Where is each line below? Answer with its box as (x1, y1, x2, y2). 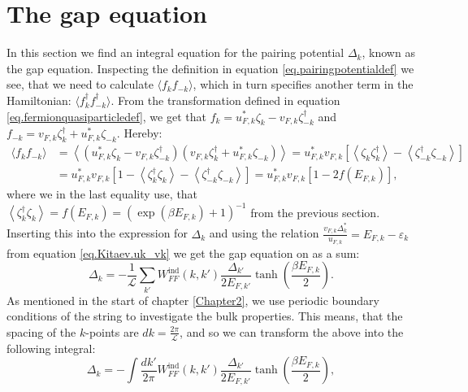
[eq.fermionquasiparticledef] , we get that (6, 107, 206, 124)
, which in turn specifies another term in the (193, 76, 414, 93)
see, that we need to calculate (6, 76, 154, 93)
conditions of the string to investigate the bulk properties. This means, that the (6, 307, 403, 324)
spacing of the (6, 323, 76, 340)
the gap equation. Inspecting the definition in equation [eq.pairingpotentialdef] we (6, 59, 414, 76)
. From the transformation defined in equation (110, 91, 340, 108)
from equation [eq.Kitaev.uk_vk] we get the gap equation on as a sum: (6, 244, 360, 261)
